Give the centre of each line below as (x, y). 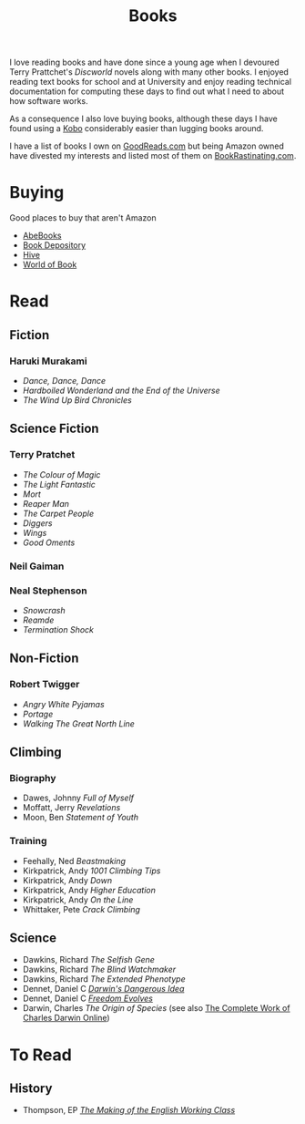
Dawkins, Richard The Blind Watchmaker (99, 969)
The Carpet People (58, 513)
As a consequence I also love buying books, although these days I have (143, 119)
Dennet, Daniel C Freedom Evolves (87, 998)
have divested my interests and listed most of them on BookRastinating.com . (153, 156)
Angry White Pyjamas (63, 704)
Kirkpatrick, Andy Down (67, 880)
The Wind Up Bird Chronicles (77, 400)
